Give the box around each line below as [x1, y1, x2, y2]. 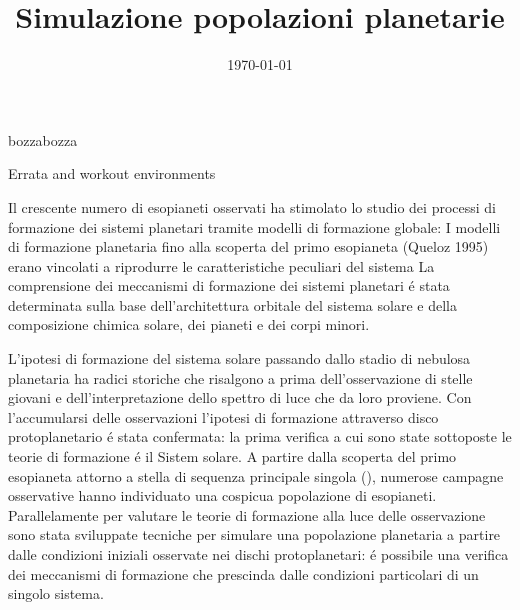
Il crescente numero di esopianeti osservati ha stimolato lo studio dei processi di [8, 196, 496, 217]
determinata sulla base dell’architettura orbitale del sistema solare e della [8, 294, 457, 315]
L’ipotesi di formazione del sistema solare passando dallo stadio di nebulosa [8, 348, 471, 369]
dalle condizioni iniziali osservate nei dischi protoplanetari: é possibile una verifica [8, 544, 509, 564]
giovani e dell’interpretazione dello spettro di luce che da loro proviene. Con [8, 387, 472, 408]
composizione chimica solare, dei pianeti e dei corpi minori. [8, 314, 370, 335]
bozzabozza [8, 129, 78, 150]
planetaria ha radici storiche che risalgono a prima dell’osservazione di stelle [8, 367, 473, 388]
